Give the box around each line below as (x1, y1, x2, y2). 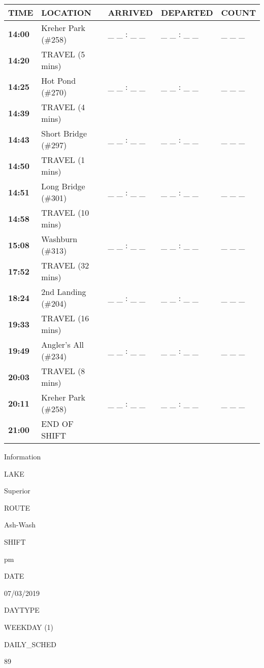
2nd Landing (41, 286, 86, 297)
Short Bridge (41, 127, 87, 139)
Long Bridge (41, 180, 85, 192)
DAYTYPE (4, 605, 40, 615)
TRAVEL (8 (41, 365, 85, 377)
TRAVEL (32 (41, 259, 89, 271)
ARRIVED (108, 7, 153, 18)
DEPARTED (161, 7, 213, 18)
